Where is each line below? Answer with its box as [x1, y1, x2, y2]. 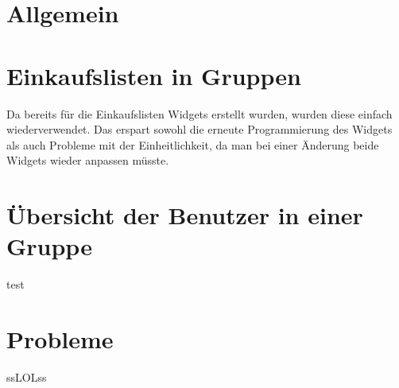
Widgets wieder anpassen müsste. [6, 152, 169, 169]
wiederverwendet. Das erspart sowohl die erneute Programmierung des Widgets [6, 121, 393, 138]
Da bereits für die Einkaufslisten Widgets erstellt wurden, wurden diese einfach [6, 105, 393, 122]
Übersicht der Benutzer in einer [6, 199, 363, 231]
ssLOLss [6, 368, 47, 385]
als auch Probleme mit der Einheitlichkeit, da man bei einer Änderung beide [6, 136, 379, 153]
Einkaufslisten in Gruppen [6, 59, 301, 91]
